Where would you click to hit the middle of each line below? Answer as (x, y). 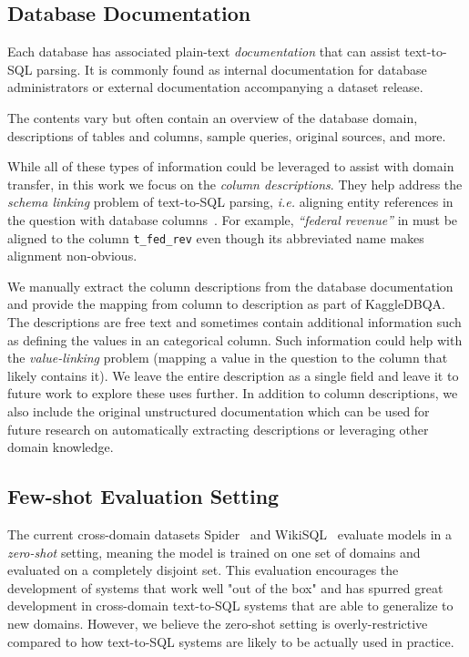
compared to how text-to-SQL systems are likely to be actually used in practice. (231, 641)
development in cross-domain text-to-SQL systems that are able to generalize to (230, 606)
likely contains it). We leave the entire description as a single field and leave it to (233, 375)
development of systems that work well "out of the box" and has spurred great (225, 587)
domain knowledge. (61, 447)
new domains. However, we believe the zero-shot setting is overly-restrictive (218, 623)
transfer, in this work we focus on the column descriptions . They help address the (235, 184)
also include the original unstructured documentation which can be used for (219, 411)
